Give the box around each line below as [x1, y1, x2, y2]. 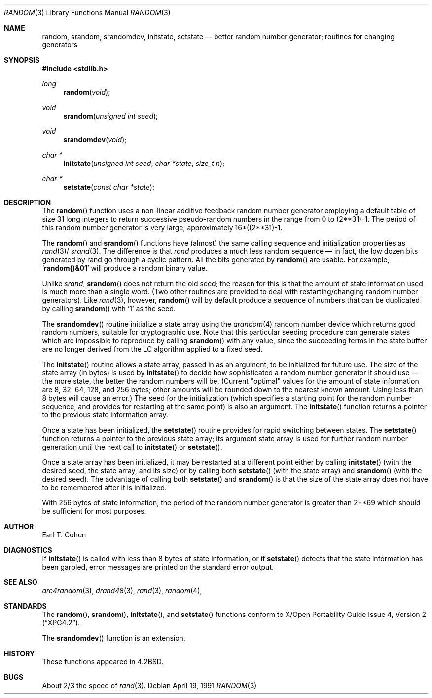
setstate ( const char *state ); [63, 183, 155, 191]
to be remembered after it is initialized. [42, 483, 167, 492]
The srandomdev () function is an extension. [42, 634, 185, 642]
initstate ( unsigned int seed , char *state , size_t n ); [63, 159, 225, 167]
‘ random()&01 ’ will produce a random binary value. [42, 264, 208, 272]
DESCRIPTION [4, 198, 51, 206]
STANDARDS [4, 602, 47, 610]
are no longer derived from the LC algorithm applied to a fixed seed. [42, 345, 263, 353]
